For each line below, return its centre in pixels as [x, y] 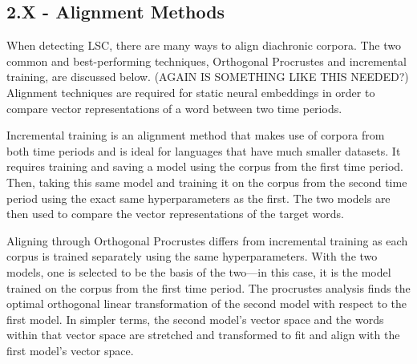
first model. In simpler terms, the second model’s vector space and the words [195, 319]
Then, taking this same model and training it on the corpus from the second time [207, 182]
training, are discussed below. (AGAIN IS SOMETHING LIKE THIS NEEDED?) [208, 77]
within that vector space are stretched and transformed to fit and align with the [203, 335]
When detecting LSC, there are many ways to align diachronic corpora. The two [204, 45]
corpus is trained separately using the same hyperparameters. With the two [192, 256]
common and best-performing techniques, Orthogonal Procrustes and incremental [206, 61]
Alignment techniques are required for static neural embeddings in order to [191, 92]
